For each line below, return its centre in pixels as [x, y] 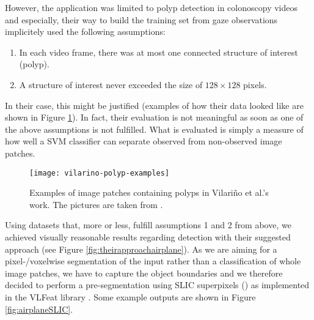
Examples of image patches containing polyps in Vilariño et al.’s [149, 192]
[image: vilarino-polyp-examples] [100, 173]
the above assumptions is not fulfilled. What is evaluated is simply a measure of [154, 129]
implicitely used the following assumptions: [85, 32]
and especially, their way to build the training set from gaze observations [141, 19]
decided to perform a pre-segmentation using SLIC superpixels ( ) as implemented [157, 285]
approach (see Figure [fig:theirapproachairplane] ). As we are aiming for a [141, 249]
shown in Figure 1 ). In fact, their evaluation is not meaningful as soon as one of [154, 117]
